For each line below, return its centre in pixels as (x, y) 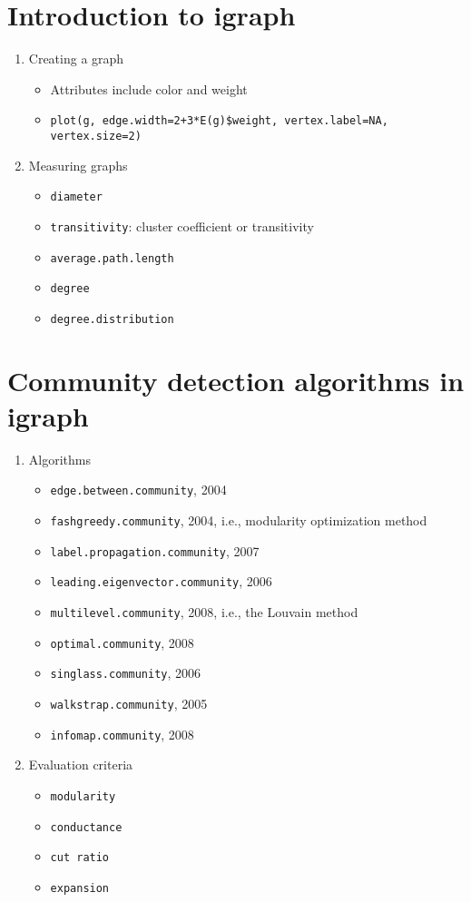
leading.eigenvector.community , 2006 (161, 581)
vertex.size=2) (96, 136)
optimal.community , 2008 (122, 642)
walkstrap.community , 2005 (129, 703)
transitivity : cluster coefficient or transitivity (182, 225)
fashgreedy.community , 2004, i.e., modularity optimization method (239, 520)
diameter (76, 197)
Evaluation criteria (81, 765)
